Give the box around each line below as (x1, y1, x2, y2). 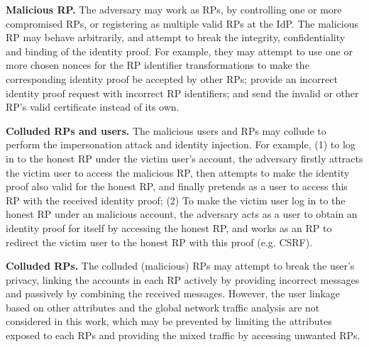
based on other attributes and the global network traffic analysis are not (6, 299, 320, 314)
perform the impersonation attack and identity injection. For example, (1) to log (6, 137, 356, 152)
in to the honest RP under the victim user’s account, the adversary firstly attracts (6, 150, 363, 165)
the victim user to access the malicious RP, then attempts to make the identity (6, 165, 350, 180)
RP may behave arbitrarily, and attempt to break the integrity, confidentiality (6, 30, 346, 45)
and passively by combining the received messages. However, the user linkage (6, 286, 341, 301)
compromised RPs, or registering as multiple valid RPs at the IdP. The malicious (6, 16, 359, 31)
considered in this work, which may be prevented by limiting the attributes (6, 314, 332, 329)
